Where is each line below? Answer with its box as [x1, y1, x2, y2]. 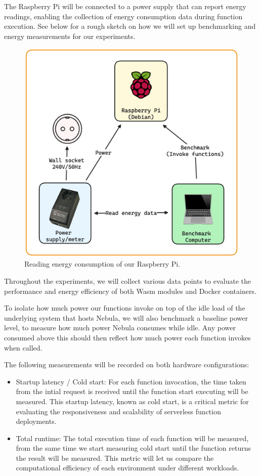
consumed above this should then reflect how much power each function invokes [4, 332, 251, 342]
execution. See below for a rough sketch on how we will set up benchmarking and [4, 21, 256, 31]
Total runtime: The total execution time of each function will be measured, [16, 432, 249, 443]
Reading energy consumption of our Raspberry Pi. [24, 258, 181, 269]
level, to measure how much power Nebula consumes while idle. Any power [4, 322, 236, 333]
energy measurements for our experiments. [4, 30, 136, 41]
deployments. [16, 416, 57, 426]
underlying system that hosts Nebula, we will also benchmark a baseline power [4, 312, 248, 323]
